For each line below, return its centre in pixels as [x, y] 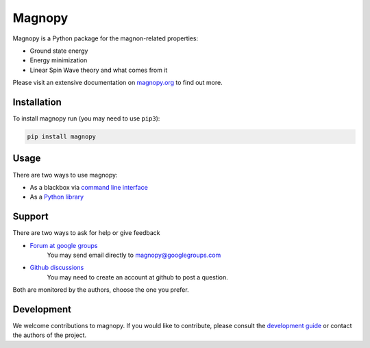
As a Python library [57, 197]
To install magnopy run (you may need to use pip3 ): [86, 119]
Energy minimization [59, 60]
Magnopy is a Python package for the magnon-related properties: [106, 38]
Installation [37, 102]
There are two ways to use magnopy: [65, 175]
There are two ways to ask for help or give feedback [86, 233]
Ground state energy [59, 51]
